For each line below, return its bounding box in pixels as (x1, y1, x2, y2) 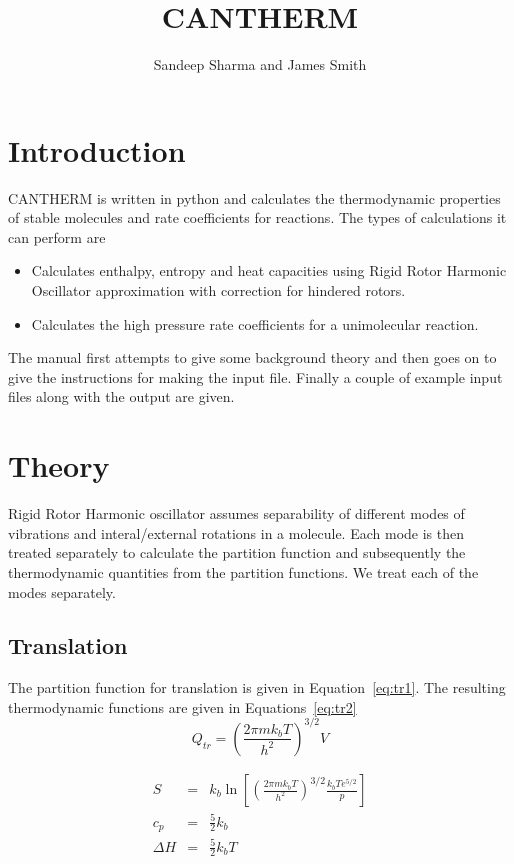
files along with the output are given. (8, 386, 235, 407)
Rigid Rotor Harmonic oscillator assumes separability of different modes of (8, 503, 465, 524)
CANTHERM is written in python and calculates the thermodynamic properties (8, 187, 501, 208)
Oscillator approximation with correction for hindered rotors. (31, 280, 406, 301)
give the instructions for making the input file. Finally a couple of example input (8, 366, 503, 387)
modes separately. (8, 581, 116, 602)
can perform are (8, 226, 106, 247)
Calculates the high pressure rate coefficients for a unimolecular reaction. (31, 313, 479, 334)
